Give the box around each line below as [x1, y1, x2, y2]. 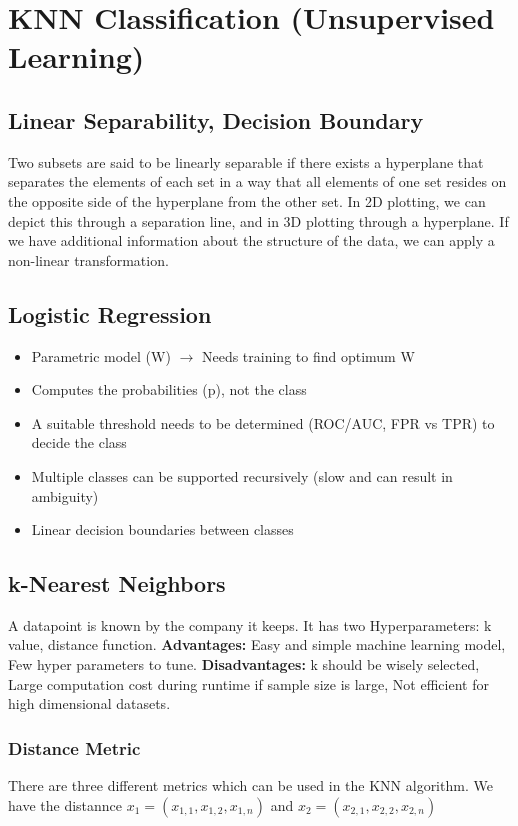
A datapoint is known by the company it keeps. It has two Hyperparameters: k [8, 614, 492, 635]
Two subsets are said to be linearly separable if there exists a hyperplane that [8, 151, 484, 172]
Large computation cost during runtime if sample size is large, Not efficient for [8, 673, 489, 694]
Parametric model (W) [31, 345, 171, 366]
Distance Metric [8, 735, 141, 760]
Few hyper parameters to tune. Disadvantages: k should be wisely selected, [8, 654, 480, 675]
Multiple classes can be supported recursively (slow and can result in [31, 465, 453, 486]
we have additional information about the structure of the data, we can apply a [8, 230, 495, 251]
